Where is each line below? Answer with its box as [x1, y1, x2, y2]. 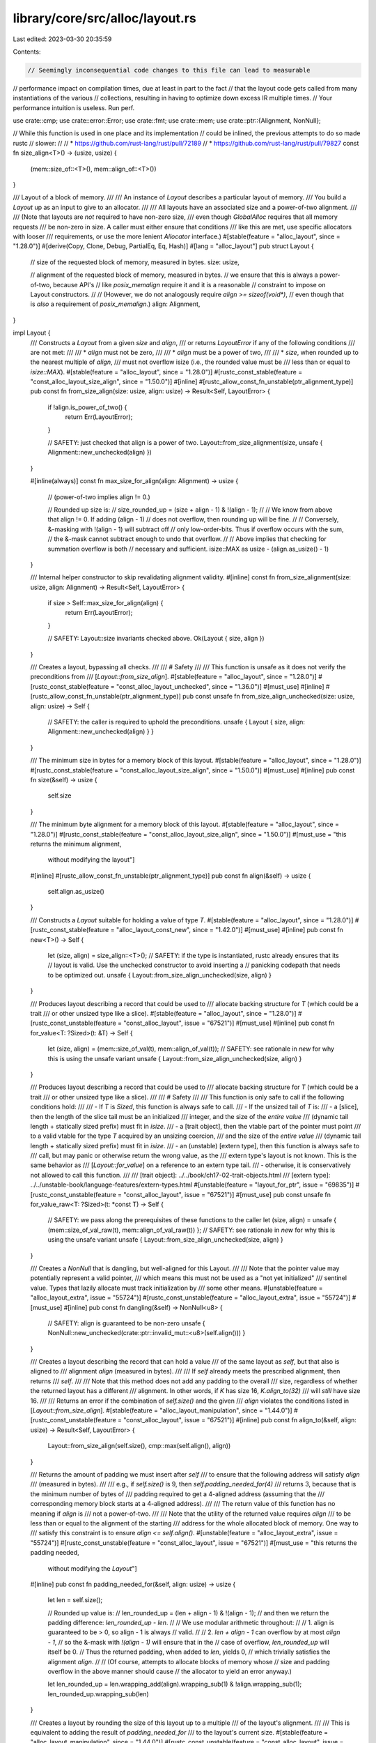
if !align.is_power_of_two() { [47, 403, 127, 411]
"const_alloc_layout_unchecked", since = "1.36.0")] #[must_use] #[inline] [116, 682, 324, 690]
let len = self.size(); [47, 1596, 103, 1604]
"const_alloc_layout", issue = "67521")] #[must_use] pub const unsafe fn [123, 1190, 331, 1198]
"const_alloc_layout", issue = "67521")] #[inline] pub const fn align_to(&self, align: [123, 1416, 357, 1424]
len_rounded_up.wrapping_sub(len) [47, 1689, 149, 1698]
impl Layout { [13, 328, 51, 337]
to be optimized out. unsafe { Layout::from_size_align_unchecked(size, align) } [47, 971, 272, 979]
